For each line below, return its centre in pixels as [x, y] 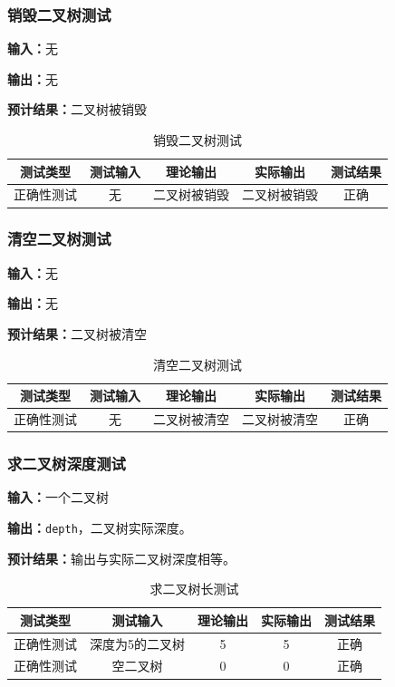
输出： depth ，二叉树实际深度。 [100, 527]
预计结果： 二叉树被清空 [77, 333]
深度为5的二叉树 [137, 643]
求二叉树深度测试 [67, 463]
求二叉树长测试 [194, 589]
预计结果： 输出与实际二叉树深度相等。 [121, 558]
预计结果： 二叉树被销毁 [77, 109]
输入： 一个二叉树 [58, 497]
